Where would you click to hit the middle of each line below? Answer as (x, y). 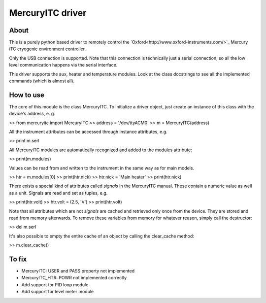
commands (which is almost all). (42, 81)
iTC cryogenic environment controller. (48, 49)
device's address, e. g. (32, 114)
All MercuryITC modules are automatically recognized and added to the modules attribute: (100, 150)
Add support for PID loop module (55, 285)
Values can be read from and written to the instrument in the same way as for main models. (102, 168)
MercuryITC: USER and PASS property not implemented (78, 271)
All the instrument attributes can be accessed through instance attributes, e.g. (88, 132)
